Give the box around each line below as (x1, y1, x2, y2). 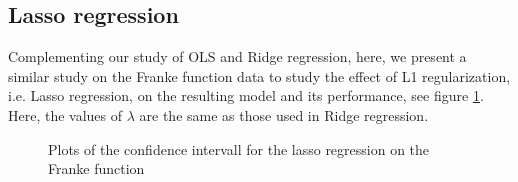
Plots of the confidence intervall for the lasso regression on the (48, 138, 430, 159)
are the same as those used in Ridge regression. (139, 104, 429, 125)
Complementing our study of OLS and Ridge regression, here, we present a (8, 46, 467, 67)
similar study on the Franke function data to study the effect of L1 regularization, (8, 65, 511, 86)
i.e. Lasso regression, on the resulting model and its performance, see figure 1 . (8, 85, 484, 106)
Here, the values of (8, 104, 123, 125)
